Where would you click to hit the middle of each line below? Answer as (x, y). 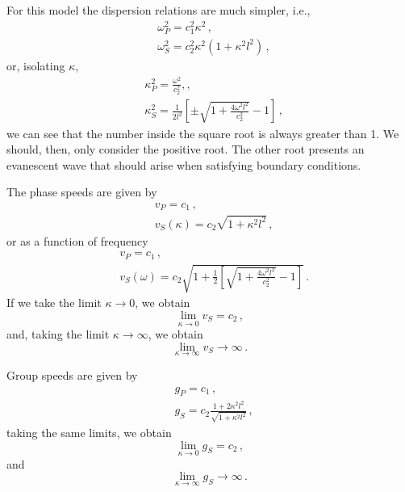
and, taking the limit (58, 334)
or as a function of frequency (77, 240)
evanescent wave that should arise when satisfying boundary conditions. (184, 164)
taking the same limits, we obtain (89, 432)
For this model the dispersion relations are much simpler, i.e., (159, 10)
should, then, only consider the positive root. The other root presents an (186, 149)
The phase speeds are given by (82, 192)
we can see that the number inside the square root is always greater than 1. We (203, 133)
